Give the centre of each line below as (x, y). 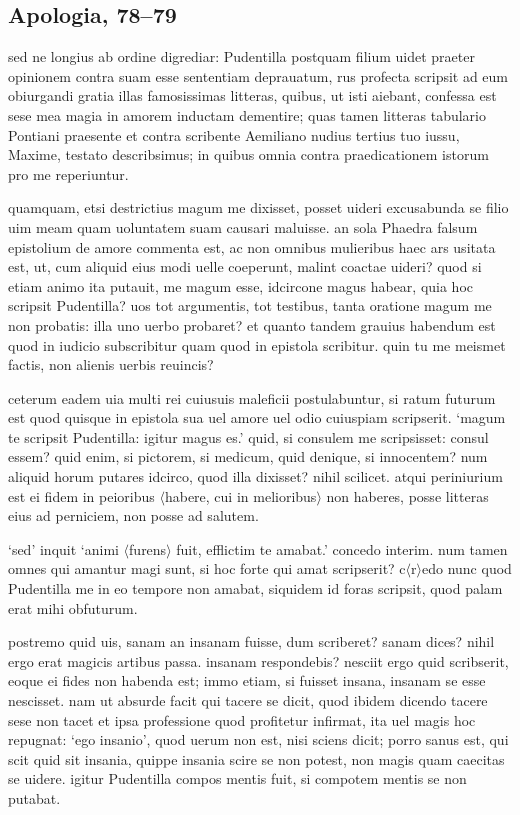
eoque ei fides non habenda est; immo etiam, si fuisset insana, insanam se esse (247, 680)
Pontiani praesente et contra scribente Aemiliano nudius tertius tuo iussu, (234, 134)
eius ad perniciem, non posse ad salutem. (133, 515)
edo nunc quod (466, 568)
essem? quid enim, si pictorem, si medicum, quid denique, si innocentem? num (248, 456)
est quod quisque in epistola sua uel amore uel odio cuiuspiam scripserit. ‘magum (257, 417)
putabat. (34, 797)
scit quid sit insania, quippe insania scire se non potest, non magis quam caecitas (256, 758)
